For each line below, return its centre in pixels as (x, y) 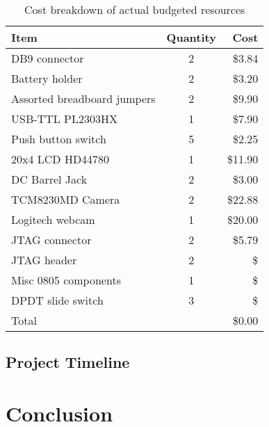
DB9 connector (48, 58)
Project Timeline (68, 362)
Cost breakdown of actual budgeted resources (135, 9)
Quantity (191, 37)
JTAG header (44, 260)
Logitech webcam (53, 219)
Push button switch (59, 139)
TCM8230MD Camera (66, 199)
